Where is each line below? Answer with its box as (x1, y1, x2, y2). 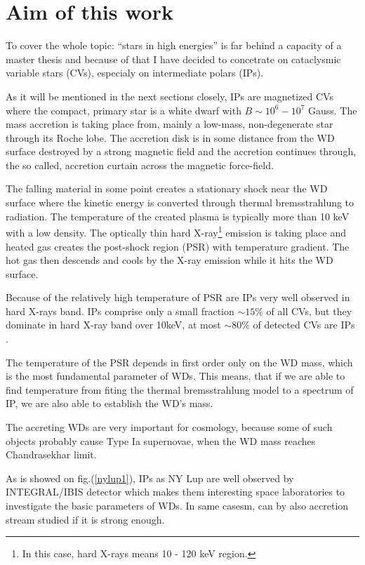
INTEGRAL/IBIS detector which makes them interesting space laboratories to (6, 484, 345, 499)
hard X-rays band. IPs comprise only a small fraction (6, 303, 234, 318)
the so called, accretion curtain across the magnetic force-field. (6, 157, 274, 172)
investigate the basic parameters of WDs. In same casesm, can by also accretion (6, 498, 349, 512)
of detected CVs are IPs (253, 317, 355, 332)
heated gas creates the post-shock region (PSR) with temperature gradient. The (6, 239, 350, 253)
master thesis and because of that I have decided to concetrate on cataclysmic (6, 51, 341, 66)
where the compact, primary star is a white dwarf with (6, 102, 241, 117)
